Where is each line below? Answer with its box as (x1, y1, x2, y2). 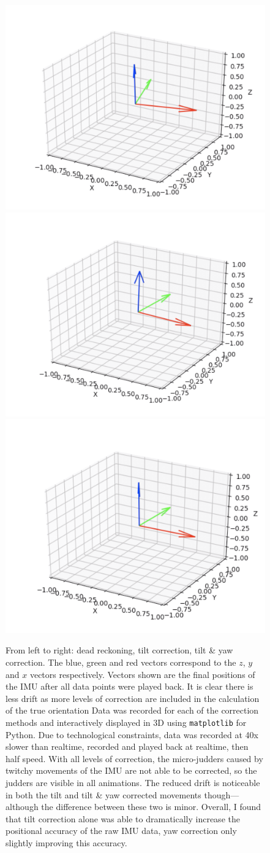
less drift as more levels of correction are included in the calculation (6, 691, 260, 704)
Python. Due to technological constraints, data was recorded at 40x (6, 728, 258, 741)
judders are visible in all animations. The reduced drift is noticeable (6, 776, 260, 789)
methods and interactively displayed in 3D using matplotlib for (6, 715, 247, 728)
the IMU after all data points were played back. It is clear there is (6, 680, 253, 693)
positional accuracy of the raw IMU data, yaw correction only (6, 824, 237, 837)
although (6, 800, 39, 813)
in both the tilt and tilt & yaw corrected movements (6, 788, 201, 801)
